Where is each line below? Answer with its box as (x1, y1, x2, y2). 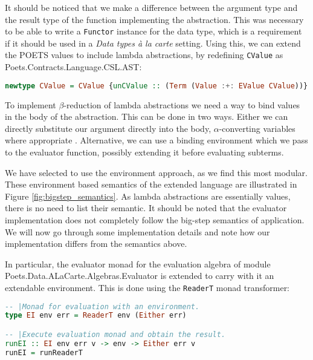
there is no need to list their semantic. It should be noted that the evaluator (5, 201, 287, 214)
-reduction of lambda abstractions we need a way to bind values (63, 98, 300, 111)
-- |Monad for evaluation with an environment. (5, 302, 200, 311)
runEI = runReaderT (5, 348, 83, 357)
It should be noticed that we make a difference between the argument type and (5, 1, 298, 13)
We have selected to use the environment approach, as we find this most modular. (5, 166, 308, 178)
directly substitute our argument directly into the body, (5, 122, 211, 134)
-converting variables (219, 122, 295, 134)
